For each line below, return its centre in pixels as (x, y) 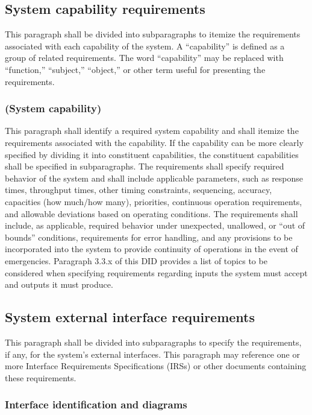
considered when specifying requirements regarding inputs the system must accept (156, 272)
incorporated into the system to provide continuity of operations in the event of (151, 249)
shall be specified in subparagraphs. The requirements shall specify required (145, 166)
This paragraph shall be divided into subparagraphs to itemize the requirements (153, 34)
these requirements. (41, 377)
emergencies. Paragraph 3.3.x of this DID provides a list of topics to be (136, 260)
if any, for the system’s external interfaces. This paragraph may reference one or (152, 354)
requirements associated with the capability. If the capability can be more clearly (154, 142)
